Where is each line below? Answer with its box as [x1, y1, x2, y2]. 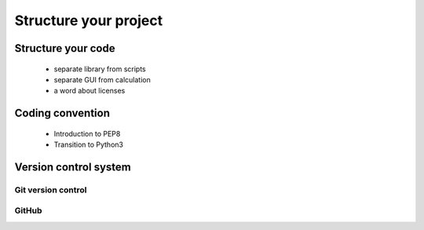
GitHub [14, 205, 42, 216]
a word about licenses [53, 86, 126, 96]
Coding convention [14, 107, 110, 120]
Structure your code [14, 42, 115, 55]
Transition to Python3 [53, 140, 123, 149]
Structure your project [14, 12, 163, 29]
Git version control [14, 184, 87, 195]
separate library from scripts [53, 64, 146, 74]
